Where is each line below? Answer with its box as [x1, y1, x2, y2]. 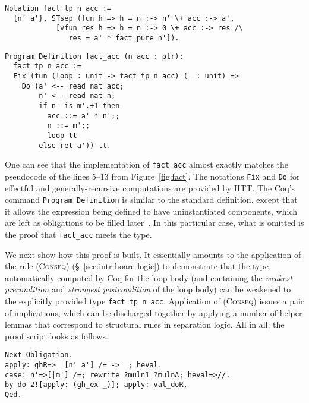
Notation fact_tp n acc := [5, 4, 111, 12]
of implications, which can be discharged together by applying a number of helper [5, 306, 302, 319]
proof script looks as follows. [5, 329, 108, 342]
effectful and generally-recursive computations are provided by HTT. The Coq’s [5, 181, 295, 194]
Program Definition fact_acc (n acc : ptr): [5, 52, 184, 61]
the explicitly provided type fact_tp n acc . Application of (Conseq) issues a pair [5, 294, 304, 307]
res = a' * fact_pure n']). [68, 33, 179, 42]
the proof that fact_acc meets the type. [5, 228, 152, 240]
